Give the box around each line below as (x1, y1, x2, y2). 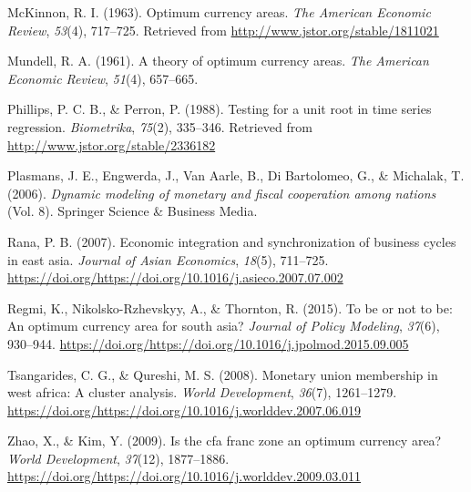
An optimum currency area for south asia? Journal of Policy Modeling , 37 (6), (7, 316, 440, 335)
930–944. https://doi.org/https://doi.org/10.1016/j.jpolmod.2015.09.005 (7, 333, 409, 353)
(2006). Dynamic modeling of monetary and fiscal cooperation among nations (7, 183, 436, 202)
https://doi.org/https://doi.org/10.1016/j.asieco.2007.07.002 (7, 268, 343, 287)
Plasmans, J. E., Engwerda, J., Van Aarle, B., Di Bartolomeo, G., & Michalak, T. (7, 166, 465, 185)
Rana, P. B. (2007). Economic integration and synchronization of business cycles (7, 231, 456, 251)
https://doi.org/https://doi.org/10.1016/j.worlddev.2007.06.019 (7, 400, 362, 419)
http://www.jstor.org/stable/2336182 (7, 135, 216, 154)
